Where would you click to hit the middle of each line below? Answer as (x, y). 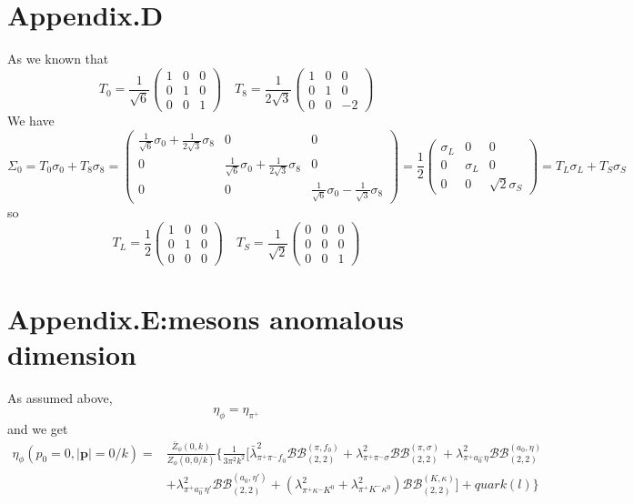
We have (31, 120)
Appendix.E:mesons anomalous (206, 319)
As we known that (58, 59)
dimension (72, 354)
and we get (38, 428)
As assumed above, (60, 398)
